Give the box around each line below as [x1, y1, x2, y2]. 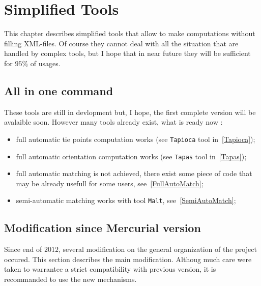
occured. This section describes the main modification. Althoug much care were [4, 253, 252, 264]
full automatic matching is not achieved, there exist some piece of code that [16, 168, 252, 179]
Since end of [4, 244, 42, 254]
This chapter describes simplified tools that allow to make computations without [4, 28, 255, 39]
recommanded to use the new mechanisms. [4, 274, 137, 284]
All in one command [4, 82, 113, 98]
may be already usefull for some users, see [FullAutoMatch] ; [16, 178, 204, 188]
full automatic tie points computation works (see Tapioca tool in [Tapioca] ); [16, 133, 255, 144]
